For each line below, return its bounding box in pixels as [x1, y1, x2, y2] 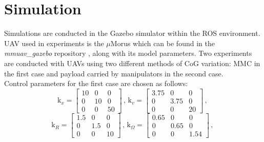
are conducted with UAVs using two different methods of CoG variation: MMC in [4, 57, 260, 68]
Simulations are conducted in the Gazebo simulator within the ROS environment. [4, 28, 260, 38]
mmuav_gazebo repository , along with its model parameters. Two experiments [4, 48, 252, 58]
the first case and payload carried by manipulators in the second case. [4, 68, 224, 78]
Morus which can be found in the [110, 37, 215, 48]
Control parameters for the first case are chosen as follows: [4, 78, 188, 89]
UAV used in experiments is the [4, 37, 104, 48]
